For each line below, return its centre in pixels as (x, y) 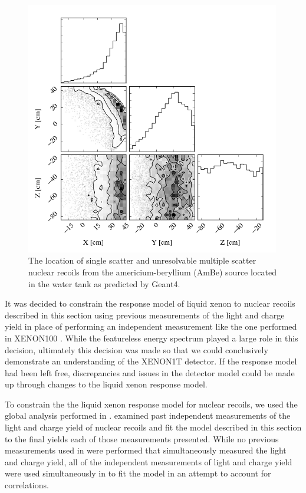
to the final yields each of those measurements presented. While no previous (142, 438)
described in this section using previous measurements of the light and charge (145, 315)
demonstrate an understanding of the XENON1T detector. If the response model (151, 361)
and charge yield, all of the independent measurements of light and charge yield (149, 461)
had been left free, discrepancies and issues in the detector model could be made (150, 372)
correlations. (27, 485)
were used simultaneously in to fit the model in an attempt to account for (138, 473)
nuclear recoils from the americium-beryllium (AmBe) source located (152, 272)
